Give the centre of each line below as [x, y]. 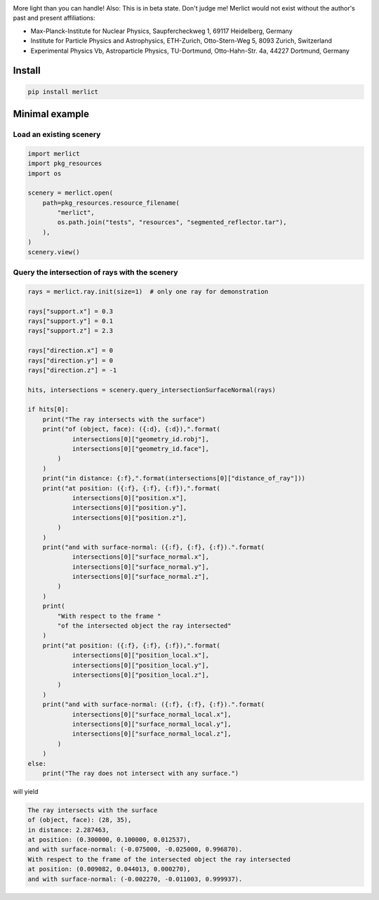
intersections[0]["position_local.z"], [141, 675]
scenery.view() [54, 252]
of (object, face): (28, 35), [80, 820]
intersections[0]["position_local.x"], [141, 656]
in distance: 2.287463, [69, 830]
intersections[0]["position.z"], [129, 517]
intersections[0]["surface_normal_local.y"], [152, 724]
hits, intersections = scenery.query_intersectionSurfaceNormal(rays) [152, 390]
